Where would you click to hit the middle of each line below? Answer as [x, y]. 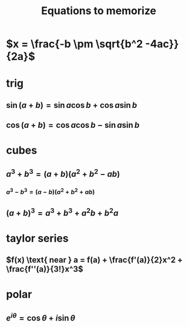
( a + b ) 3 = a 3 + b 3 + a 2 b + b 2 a [62, 212]
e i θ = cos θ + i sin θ [41, 317]
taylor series [37, 238]
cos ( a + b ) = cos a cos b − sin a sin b [73, 125]
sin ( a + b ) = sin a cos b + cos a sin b [72, 105]
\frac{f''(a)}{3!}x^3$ [45, 269]
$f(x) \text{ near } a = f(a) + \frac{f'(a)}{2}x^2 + [95, 260]
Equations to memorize [99, 11]
